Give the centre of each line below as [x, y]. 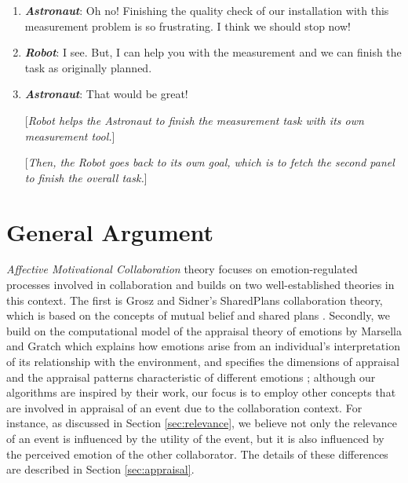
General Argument [110, 231]
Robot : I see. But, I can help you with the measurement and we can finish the [213, 52]
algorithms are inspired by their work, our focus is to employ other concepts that [201, 392]
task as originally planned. [88, 67]
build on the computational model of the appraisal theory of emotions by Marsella [204, 330]
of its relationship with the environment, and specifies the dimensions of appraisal [203, 362]
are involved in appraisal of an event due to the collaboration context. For [184, 407]
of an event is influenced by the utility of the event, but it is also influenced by [195, 438]
